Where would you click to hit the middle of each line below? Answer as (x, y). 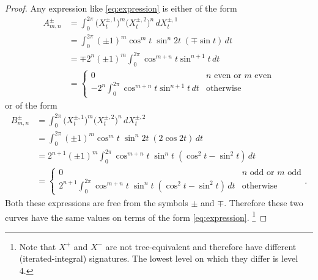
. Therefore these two (264, 202)
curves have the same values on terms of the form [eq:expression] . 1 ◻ (136, 216)
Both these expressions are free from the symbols (97, 202)
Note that (38, 246)
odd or (262, 173)
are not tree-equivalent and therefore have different (201, 246)
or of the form (31, 105)
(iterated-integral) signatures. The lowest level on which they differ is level (159, 258)
